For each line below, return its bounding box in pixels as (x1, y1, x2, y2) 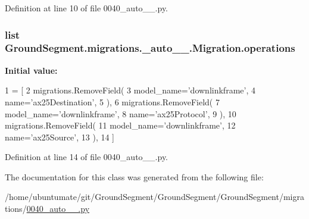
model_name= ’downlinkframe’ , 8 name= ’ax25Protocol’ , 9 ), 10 (5, 107, 236, 120)
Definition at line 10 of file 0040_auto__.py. (5, 2, 168, 14)
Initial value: (5, 64, 58, 76)
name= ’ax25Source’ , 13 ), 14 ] (5, 130, 115, 143)
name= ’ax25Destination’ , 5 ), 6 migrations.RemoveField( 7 (5, 95, 220, 108)
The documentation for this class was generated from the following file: (5, 170, 264, 183)
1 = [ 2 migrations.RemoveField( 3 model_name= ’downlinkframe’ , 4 (5, 84, 255, 96)
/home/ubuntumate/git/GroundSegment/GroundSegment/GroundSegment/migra (5, 190, 304, 203)
